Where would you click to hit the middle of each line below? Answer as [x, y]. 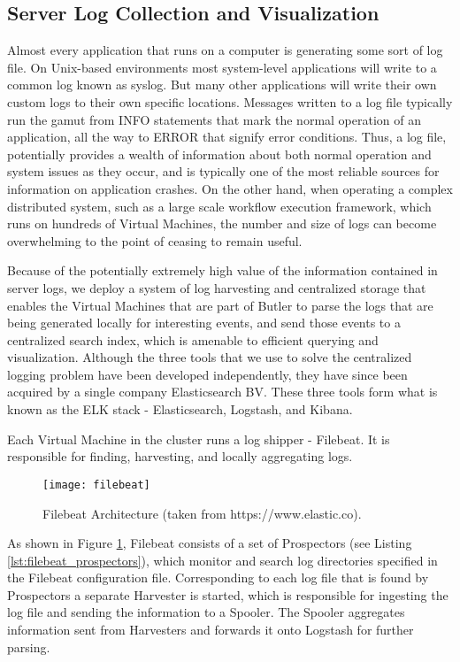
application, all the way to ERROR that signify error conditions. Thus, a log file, [227, 137]
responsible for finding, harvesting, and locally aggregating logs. [180, 456]
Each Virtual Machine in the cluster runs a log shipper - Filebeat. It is [199, 439]
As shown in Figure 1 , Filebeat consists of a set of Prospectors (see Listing [210, 543]
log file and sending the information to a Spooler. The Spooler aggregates [206, 612]
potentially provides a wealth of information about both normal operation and [219, 154]
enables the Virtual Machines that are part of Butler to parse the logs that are [220, 305]
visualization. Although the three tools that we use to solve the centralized [210, 357]
